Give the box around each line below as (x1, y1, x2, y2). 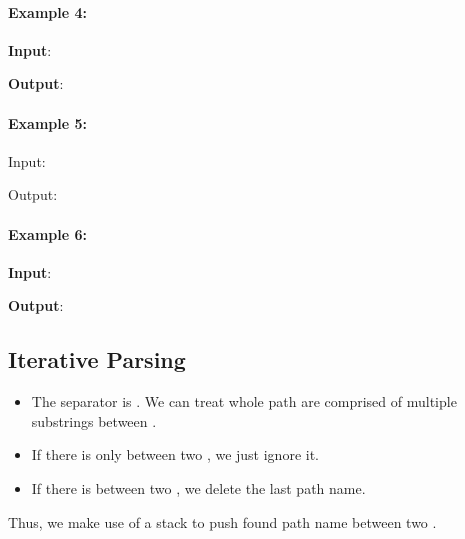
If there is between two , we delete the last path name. (31, 477, 366, 498)
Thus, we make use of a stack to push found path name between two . (8, 511, 437, 532)
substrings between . (31, 410, 157, 431)
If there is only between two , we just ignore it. (31, 444, 319, 465)
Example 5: (8, 112, 87, 133)
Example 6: (8, 223, 87, 244)
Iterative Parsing (8, 344, 186, 375)
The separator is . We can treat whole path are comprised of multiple (31, 391, 457, 412)
